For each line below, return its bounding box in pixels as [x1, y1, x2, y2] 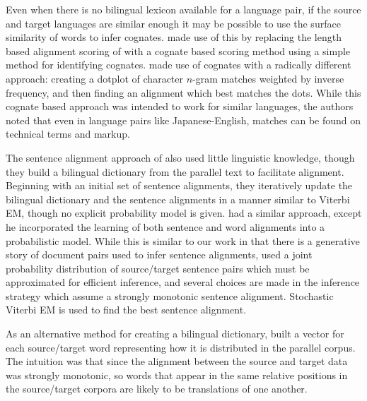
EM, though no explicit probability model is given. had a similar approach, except [6, 205, 362, 220]
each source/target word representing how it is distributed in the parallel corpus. [6, 340, 356, 354]
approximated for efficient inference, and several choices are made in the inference [6, 275, 360, 289]
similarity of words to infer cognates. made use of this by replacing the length [6, 30, 342, 44]
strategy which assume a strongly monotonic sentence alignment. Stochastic [6, 288, 334, 303]
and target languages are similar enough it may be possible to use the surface [6, 16, 341, 30]
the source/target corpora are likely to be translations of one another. [6, 381, 308, 396]
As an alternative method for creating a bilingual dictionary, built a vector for [6, 326, 344, 341]
